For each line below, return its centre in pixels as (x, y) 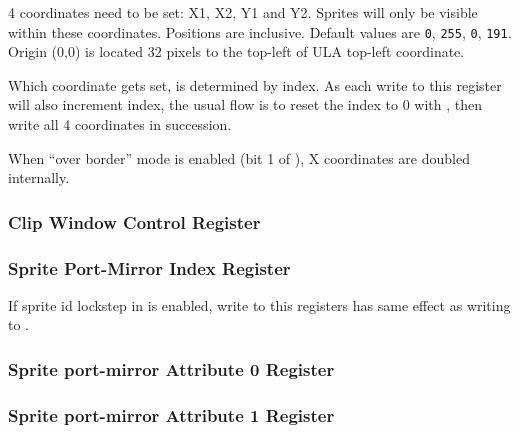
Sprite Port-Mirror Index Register (149, 267)
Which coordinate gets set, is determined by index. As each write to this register (255, 84)
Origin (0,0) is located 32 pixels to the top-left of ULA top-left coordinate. (236, 51)
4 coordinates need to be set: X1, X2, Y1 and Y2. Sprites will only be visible (243, 12)
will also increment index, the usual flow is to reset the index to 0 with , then (245, 104)
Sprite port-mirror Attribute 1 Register (171, 414)
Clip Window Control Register (134, 221)
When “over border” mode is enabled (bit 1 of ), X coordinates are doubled (239, 157)
